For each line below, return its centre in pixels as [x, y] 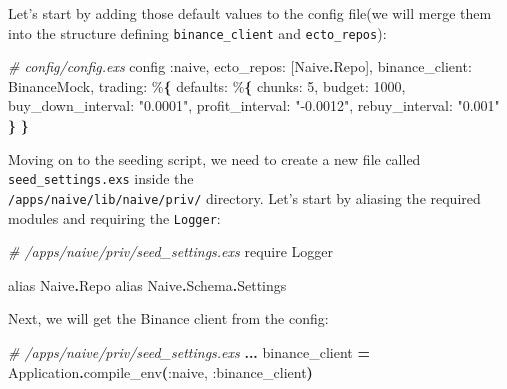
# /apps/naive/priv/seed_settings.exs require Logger [171, 251]
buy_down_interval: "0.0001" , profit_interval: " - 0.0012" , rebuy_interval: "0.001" [254, 105]
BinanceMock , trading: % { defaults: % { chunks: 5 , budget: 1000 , [207, 85]
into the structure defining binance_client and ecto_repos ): [197, 32]
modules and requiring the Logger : [114, 217]
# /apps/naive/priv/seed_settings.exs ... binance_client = [189, 351]
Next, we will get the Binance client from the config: [168, 318]
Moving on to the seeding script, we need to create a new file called [214, 158]
